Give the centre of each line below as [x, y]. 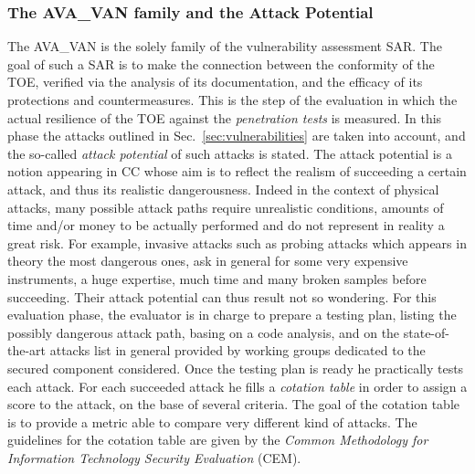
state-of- [426, 332]
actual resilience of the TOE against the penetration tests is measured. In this [225, 117]
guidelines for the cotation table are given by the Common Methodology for [218, 440]
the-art [27, 350]
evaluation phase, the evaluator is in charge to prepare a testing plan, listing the [232, 315]
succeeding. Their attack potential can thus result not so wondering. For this [222, 296]
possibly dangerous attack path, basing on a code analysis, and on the [204, 332]
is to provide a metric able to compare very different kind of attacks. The [212, 421]
